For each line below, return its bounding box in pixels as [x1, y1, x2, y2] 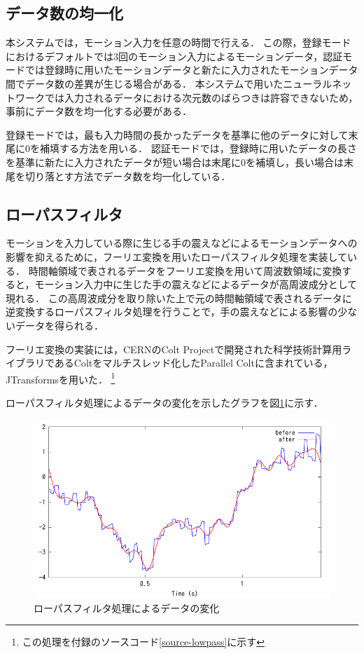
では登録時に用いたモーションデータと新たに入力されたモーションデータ [24, 62, 358, 77]
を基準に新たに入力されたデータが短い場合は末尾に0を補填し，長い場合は [6, 154, 344, 169]
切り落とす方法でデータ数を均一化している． [24, 168, 231, 183]
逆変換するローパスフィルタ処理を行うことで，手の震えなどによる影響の [6, 304, 338, 319]
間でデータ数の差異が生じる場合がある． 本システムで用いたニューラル [6, 76, 332, 90]
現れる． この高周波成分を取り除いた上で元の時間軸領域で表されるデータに [6, 290, 352, 305]
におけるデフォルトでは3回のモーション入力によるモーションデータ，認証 [6, 48, 343, 63]
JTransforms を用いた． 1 [6, 369, 115, 386]
